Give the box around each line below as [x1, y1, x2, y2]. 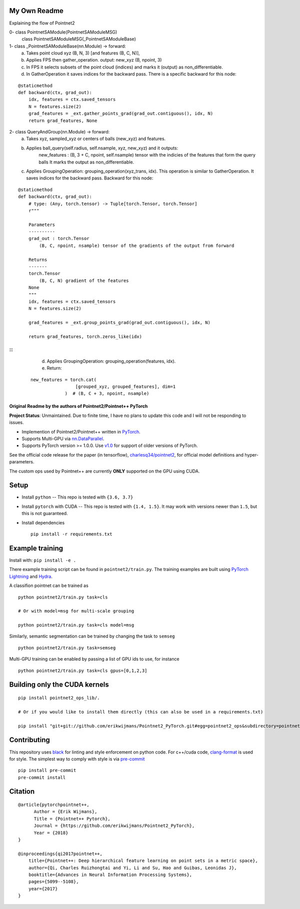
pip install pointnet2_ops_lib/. [18, 695, 100, 701]
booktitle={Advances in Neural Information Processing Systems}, [28, 871, 192, 877]
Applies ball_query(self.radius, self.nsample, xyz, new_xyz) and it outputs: [26, 145, 178, 151]
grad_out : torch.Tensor [28, 235, 89, 241]
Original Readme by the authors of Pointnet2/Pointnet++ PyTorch [9, 403, 148, 409]
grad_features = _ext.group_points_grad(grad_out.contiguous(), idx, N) [28, 320, 211, 325]
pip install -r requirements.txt [30, 531, 112, 537]
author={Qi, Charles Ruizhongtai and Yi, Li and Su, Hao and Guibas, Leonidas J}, [28, 865, 237, 870]
